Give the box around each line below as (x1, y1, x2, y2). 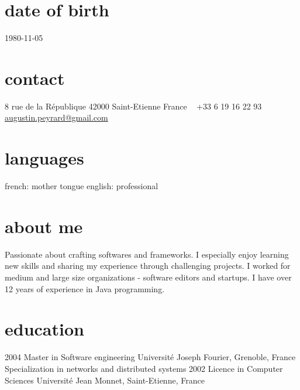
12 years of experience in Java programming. (5, 282, 165, 295)
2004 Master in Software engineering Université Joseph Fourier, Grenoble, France (5, 351, 296, 363)
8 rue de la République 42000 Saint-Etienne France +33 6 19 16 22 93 (5, 100, 262, 112)
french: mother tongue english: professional (5, 180, 158, 192)
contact (5, 66, 65, 90)
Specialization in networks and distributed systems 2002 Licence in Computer (5, 362, 283, 374)
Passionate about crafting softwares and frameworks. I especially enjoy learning (5, 248, 289, 260)
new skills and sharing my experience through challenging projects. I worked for (5, 259, 291, 272)
